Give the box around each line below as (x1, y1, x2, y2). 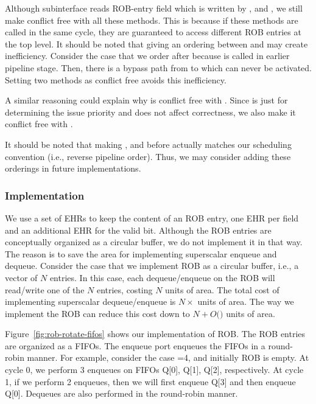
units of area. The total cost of (165, 283, 279, 296)
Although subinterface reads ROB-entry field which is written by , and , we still (5, 2, 303, 14)
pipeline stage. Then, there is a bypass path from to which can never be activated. (5, 61, 312, 74)
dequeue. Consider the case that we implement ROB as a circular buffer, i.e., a (5, 259, 299, 272)
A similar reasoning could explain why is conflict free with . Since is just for (5, 94, 288, 106)
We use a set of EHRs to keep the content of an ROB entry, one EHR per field (5, 211, 299, 224)
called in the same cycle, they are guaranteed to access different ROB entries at (5, 26, 301, 38)
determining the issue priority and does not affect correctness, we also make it (5, 105, 296, 118)
